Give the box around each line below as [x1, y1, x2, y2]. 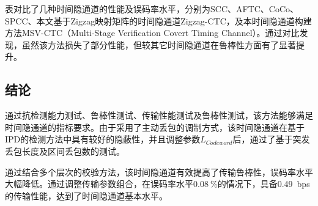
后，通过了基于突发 [232, 133, 310, 145]
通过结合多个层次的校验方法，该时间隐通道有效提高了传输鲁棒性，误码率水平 [5, 165, 313, 178]
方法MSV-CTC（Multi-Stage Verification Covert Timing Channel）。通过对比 [5, 26, 300, 39]
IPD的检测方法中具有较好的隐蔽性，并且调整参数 [5, 133, 201, 145]
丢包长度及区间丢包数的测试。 [5, 144, 125, 157]
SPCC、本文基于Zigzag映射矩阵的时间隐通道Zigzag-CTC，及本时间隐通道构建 [5, 14, 312, 27]
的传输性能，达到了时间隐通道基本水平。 [5, 189, 168, 202]
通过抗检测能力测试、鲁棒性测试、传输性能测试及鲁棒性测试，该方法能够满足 [5, 109, 313, 122]
